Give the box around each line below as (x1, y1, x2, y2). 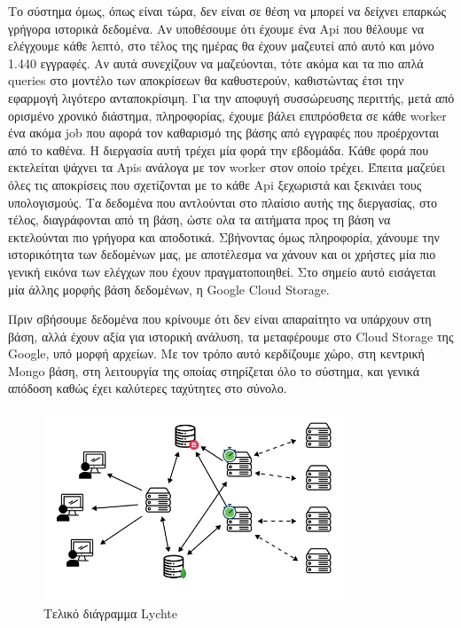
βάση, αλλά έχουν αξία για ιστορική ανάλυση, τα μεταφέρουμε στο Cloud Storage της (8, 326, 454, 345)
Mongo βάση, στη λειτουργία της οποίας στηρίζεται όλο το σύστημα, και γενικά (8, 361, 420, 380)
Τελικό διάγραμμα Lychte (43, 604, 178, 622)
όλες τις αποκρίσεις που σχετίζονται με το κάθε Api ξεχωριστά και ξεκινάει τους (8, 175, 422, 193)
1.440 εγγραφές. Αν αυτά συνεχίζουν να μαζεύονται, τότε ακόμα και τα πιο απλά (8, 53, 424, 72)
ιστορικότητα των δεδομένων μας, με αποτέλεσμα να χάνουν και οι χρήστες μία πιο (8, 245, 436, 263)
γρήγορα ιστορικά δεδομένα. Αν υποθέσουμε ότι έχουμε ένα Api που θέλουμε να (8, 19, 425, 37)
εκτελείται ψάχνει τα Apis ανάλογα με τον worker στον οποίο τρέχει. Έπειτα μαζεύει (8, 158, 445, 177)
